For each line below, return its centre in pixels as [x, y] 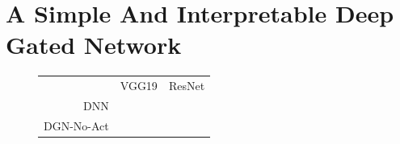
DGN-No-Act [76, 125]
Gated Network [94, 45]
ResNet [187, 86]
